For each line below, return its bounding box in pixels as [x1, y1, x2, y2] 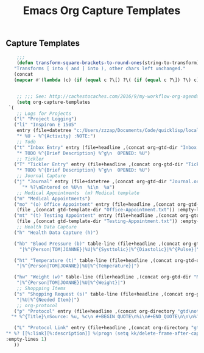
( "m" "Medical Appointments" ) [13, 195, 91, 202]
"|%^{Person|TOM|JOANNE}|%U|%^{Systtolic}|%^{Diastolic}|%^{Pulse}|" [19, 246, 200, 252]
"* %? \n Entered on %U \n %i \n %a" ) [21, 184, 115, 190]
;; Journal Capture [16, 173, 66, 179]
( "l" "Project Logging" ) [13, 116, 77, 122]
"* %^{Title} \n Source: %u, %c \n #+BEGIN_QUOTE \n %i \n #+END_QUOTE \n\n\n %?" [11, 314, 202, 320]
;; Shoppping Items [16, 285, 66, 292]
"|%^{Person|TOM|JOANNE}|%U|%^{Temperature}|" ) [16, 263, 139, 269]
